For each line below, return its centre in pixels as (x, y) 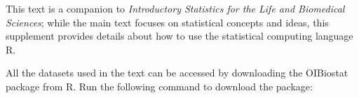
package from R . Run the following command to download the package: (159, 86)
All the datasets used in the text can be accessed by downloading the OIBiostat (177, 73)
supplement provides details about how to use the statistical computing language (179, 36)
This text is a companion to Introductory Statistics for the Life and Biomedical (175, 8)
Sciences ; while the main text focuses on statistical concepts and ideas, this (167, 22)
